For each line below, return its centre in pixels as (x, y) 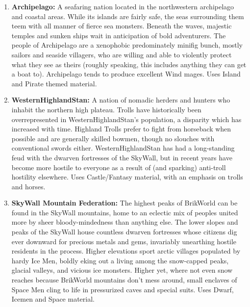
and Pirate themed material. (54, 83)
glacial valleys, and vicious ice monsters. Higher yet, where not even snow (122, 270)
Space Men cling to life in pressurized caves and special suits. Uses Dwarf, (123, 289)
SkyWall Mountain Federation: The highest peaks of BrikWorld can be (125, 203)
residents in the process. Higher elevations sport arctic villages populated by (126, 251)
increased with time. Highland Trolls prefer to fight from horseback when (121, 129)
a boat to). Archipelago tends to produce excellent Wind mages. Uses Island (126, 74)
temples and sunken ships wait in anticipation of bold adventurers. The (119, 35)
